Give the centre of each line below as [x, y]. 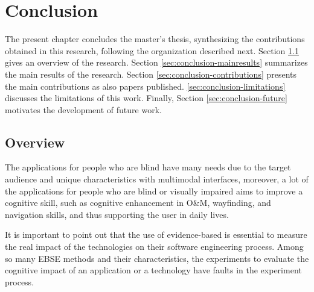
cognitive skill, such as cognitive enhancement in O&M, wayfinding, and [138, 203]
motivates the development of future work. [83, 109]
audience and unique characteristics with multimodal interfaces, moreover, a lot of [157, 179]
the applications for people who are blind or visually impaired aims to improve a [154, 191]
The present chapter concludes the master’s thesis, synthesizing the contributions [155, 39]
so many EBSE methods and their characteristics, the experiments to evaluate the [157, 258]
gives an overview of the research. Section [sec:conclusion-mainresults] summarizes [156, 62]
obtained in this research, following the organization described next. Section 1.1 [152, 50]
